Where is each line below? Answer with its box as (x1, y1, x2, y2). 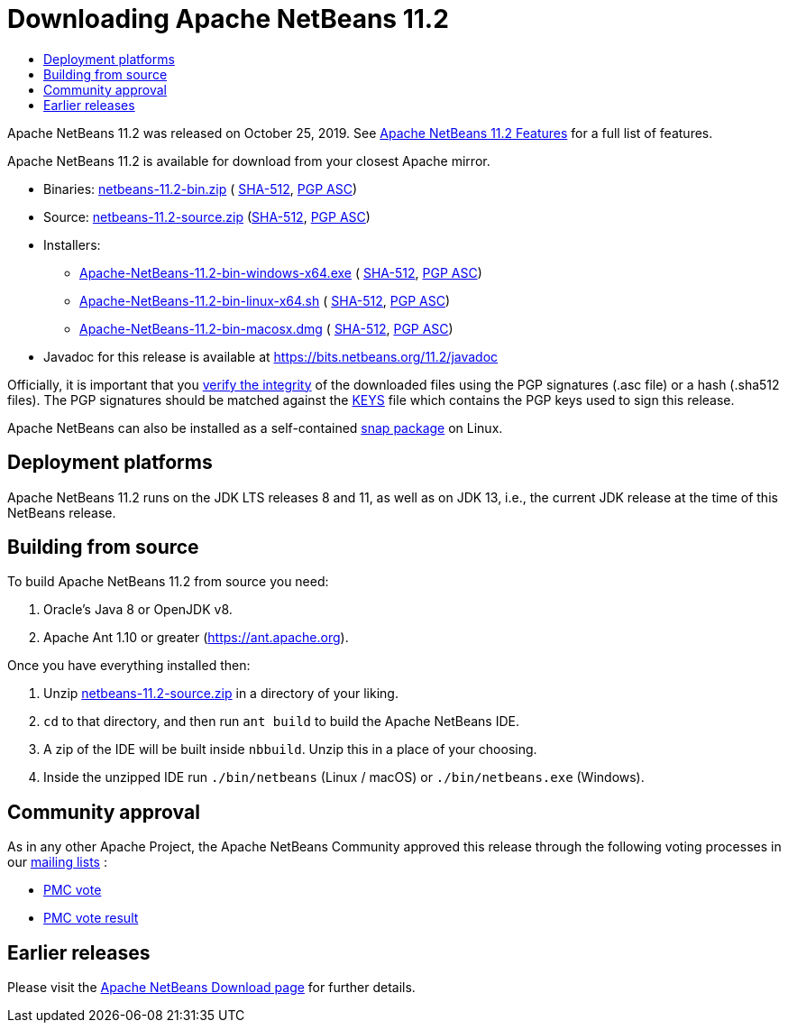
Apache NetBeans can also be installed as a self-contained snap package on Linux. (7, 419, 503, 436)
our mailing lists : (7, 854, 107, 870)
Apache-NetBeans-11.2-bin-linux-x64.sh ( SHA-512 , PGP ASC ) (79, 292, 451, 308)
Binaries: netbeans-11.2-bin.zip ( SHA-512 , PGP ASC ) (43, 180, 358, 197)
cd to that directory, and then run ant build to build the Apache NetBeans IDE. (43, 713, 519, 730)
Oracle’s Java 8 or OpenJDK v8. (43, 602, 233, 618)
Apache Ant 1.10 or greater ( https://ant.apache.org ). (43, 630, 349, 646)
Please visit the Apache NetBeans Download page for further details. (7, 979, 416, 996)
